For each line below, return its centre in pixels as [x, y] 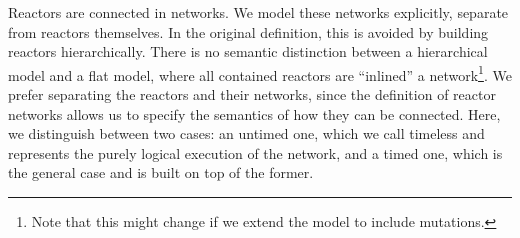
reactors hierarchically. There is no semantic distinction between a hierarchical [248, 51]
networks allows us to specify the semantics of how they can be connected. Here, [254, 113]
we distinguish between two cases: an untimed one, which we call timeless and [246, 133]
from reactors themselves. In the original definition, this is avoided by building [248, 31]
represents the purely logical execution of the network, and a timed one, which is [255, 152]
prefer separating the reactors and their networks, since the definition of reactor [252, 94]
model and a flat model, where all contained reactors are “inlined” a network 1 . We [260, 73]
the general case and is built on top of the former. [161, 172]
